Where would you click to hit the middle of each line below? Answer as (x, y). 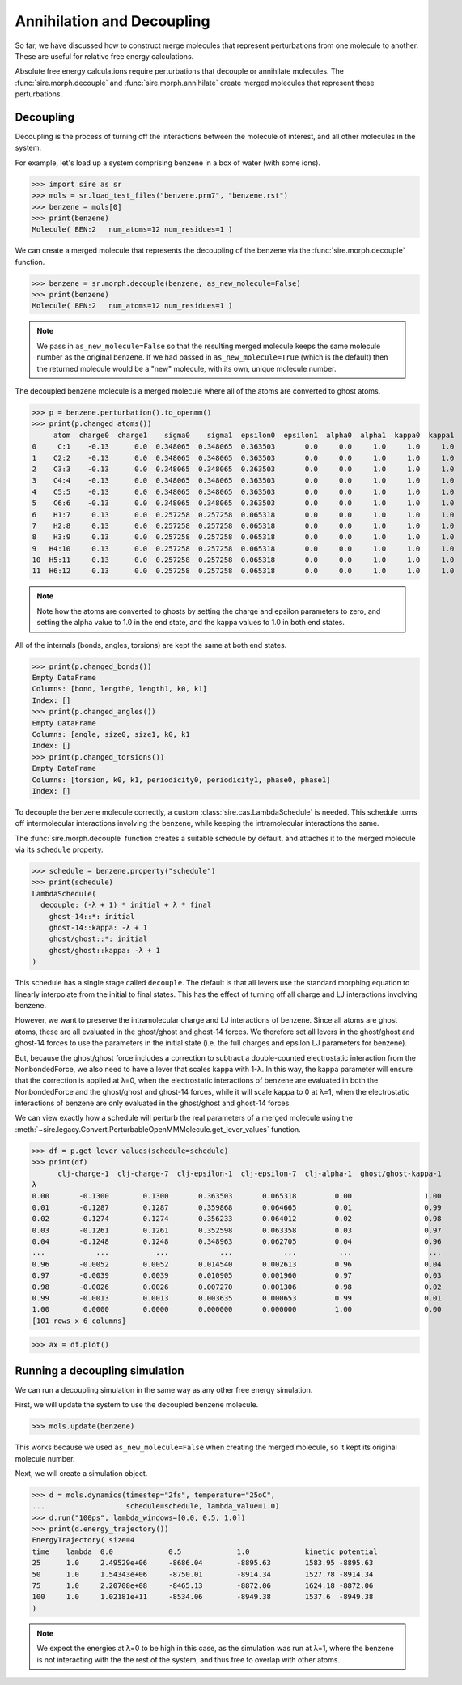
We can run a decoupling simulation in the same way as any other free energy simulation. (164, 1389)
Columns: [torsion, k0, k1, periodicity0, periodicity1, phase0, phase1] (181, 780)
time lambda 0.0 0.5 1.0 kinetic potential (205, 1551)
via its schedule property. (59, 849)
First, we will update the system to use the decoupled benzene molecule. (137, 1405)
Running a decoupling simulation (100, 1370)
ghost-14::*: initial (92, 916)
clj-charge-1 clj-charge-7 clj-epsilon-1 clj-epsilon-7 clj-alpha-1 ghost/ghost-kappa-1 (250, 1173)
